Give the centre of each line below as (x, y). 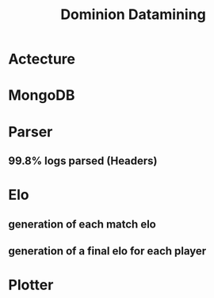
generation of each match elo (82, 224)
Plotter (31, 285)
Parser (31, 132)
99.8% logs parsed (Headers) (83, 160)
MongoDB (42, 96)
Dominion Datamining (133, 15)
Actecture (42, 59)
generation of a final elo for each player (107, 251)
